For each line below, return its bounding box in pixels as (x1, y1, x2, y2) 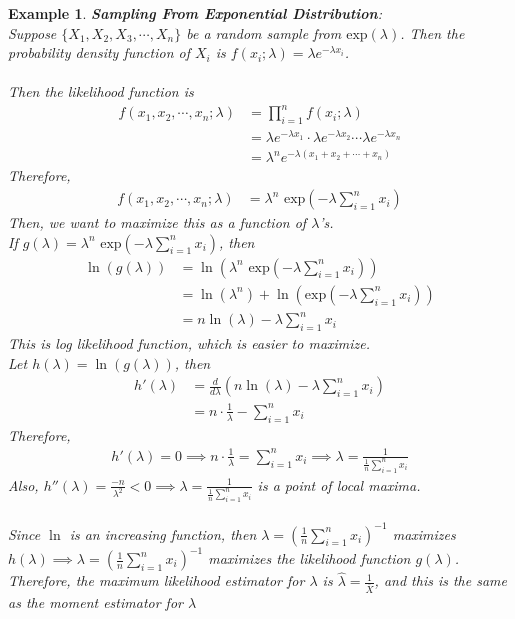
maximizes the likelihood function (208, 548, 411, 569)
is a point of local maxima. (257, 474, 421, 495)
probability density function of (8, 42, 190, 63)
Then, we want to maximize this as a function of (8, 212, 307, 233)
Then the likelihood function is (8, 81, 194, 102)
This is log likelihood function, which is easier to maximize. (8, 333, 371, 354)
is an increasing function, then (69, 523, 257, 544)
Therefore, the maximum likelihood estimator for (8, 570, 305, 591)
